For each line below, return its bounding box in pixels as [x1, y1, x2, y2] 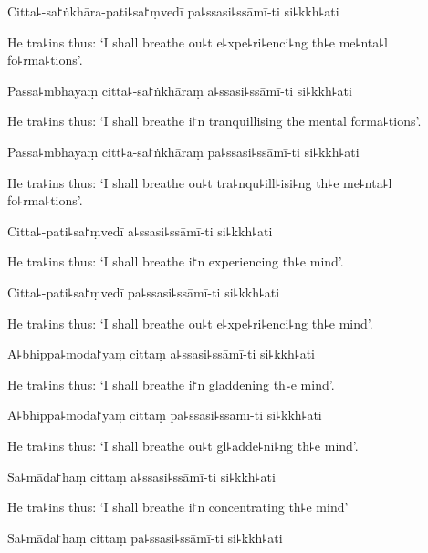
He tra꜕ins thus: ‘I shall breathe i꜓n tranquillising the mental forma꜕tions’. [7, 111, 422, 130]
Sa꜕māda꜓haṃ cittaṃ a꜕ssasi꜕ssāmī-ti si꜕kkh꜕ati [7, 466, 276, 485]
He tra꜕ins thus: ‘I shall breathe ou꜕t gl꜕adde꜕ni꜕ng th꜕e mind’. [7, 435, 359, 454]
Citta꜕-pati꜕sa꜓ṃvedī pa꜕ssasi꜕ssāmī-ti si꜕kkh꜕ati [7, 282, 280, 301]
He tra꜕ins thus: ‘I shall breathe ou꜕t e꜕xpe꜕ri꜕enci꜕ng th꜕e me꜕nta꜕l [7, 32, 389, 51]
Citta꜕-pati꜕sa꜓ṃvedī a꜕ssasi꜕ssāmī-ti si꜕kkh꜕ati [7, 221, 273, 240]
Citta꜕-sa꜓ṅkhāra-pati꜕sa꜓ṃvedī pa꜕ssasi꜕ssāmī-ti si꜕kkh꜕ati [7, 2, 339, 20]
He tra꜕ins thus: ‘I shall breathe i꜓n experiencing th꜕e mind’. [7, 252, 344, 271]
